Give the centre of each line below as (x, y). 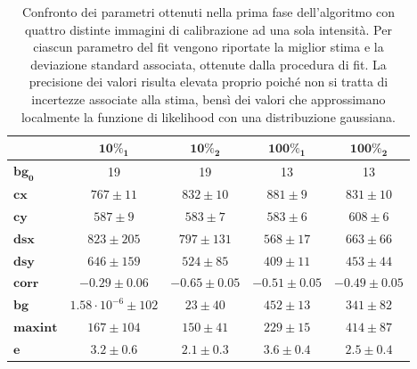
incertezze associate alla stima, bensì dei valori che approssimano (208, 98)
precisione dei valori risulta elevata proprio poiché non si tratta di (208, 82)
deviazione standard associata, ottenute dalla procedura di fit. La (208, 64)
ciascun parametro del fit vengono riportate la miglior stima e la (208, 47)
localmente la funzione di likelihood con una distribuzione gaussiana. (208, 116)
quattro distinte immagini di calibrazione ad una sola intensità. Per (208, 29)
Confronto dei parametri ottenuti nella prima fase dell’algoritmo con (208, 12)
